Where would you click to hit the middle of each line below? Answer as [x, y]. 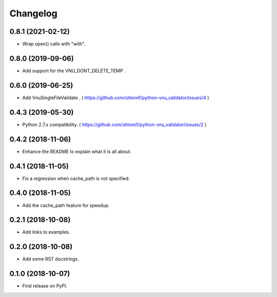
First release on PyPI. [45, 286]
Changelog [33, 13]
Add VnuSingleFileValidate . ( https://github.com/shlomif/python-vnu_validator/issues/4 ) [116, 97]
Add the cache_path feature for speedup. [66, 205]
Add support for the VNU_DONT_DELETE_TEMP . [74, 71]
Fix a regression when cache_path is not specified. [76, 178]
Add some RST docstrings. [51, 259]
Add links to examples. [46, 232]
